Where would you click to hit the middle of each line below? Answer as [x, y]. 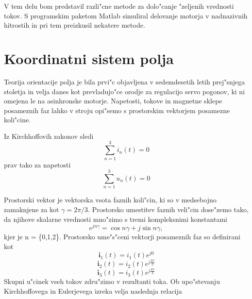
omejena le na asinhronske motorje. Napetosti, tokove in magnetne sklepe [113, 101]
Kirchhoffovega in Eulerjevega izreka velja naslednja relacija [93, 291]
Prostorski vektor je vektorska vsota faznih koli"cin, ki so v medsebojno [110, 200]
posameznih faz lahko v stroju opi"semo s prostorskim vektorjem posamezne [117, 110]
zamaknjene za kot [32, 209]
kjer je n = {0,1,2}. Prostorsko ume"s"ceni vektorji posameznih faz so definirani [122, 237]
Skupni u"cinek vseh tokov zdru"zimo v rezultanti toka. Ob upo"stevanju [112, 281]
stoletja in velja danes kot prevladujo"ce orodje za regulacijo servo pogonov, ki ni [125, 91]
